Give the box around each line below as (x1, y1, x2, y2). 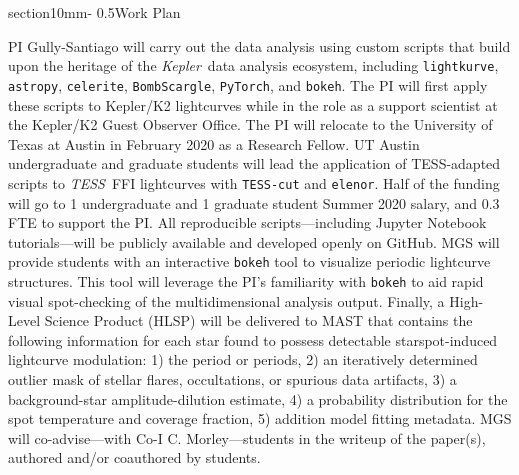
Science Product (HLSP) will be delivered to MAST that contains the (44, 310, 473, 331)
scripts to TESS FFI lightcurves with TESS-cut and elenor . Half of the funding (8, 172, 500, 193)
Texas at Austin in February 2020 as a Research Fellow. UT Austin (8, 133, 420, 154)
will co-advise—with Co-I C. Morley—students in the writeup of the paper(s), (8, 427, 486, 448)
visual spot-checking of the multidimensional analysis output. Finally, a (8, 290, 445, 311)
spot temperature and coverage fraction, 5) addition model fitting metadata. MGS (8, 408, 512, 429)
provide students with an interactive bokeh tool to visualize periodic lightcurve (8, 251, 491, 272)
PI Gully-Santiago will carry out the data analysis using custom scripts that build (8, 35, 511, 56)
